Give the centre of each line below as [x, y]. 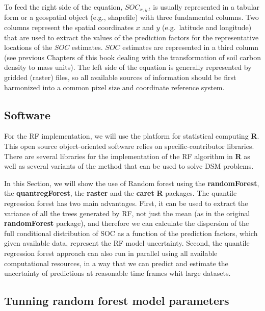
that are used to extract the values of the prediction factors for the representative [131, 37]
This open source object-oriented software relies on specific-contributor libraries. [129, 146]
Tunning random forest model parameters [117, 301]
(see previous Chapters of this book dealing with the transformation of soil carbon [132, 57]
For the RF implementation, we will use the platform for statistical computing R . [132, 136]
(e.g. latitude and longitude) [207, 27]
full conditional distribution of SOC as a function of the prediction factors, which [131, 233]
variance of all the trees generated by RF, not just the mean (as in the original [127, 213]
